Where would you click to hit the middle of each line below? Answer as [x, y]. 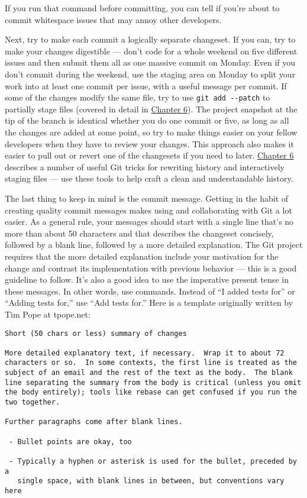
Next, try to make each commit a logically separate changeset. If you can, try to [150, 39]
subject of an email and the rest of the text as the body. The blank [149, 373]
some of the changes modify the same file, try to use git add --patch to [138, 97]
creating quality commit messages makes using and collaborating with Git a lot [148, 210]
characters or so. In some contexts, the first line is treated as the [151, 363]
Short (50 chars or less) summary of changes [96, 333]
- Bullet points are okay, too [70, 442]
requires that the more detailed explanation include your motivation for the [142, 256]
